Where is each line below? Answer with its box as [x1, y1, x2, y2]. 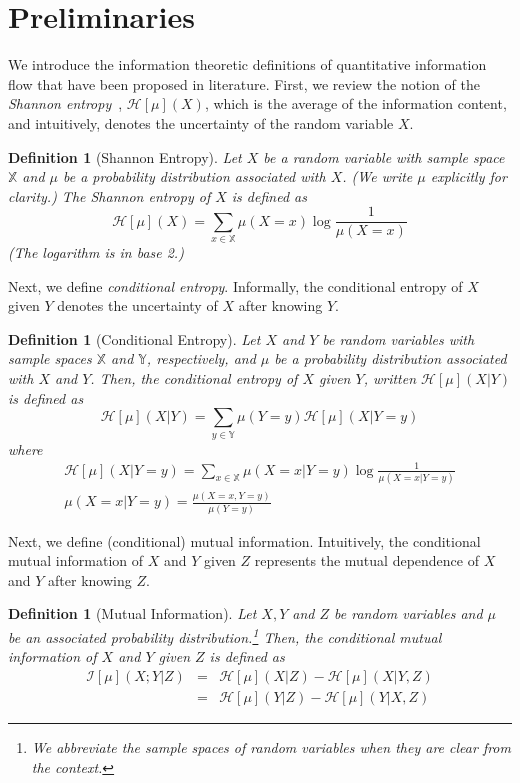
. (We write [342, 166, 413, 187]
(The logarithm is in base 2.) [8, 242, 184, 263]
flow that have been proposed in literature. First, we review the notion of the [8, 73, 480, 94]
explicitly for [430, 166, 507, 187]
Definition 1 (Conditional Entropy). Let [8, 328, 261, 349]
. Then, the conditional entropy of [90, 368, 298, 389]
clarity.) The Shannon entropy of [8, 185, 211, 206]
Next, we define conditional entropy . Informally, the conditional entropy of [8, 275, 463, 296]
